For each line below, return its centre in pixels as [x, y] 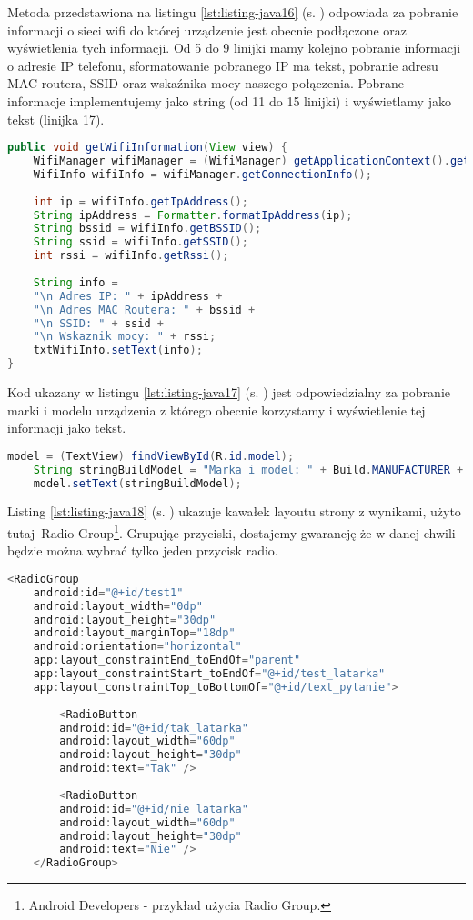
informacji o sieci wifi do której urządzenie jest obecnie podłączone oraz [207, 30]
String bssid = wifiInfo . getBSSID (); [147, 229]
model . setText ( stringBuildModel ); [137, 483]
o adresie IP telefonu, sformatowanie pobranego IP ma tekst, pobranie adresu [223, 65]
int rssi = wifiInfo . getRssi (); [131, 256]
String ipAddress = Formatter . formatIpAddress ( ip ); [193, 215]
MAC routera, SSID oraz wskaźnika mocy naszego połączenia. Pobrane [206, 83]
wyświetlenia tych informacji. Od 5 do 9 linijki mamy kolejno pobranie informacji [234, 48]
